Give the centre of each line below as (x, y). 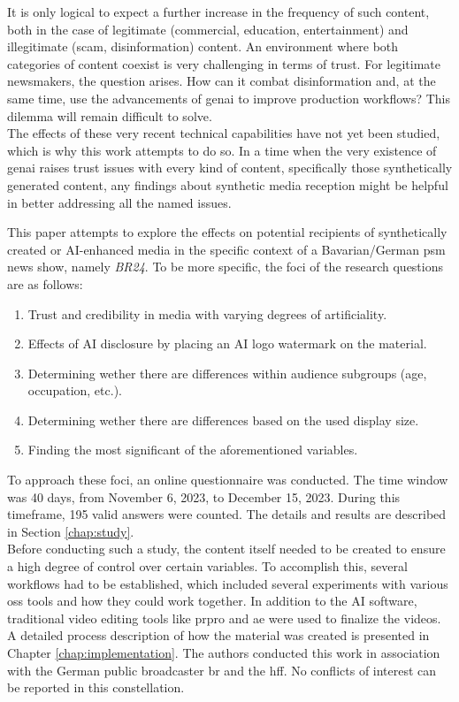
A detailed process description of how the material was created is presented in (218, 635)
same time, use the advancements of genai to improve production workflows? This (229, 98)
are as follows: (45, 283)
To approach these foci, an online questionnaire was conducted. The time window (228, 480)
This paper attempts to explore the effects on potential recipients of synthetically (227, 232)
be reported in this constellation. (96, 687)
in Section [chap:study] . (71, 531)
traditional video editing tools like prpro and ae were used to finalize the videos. (224, 618)
